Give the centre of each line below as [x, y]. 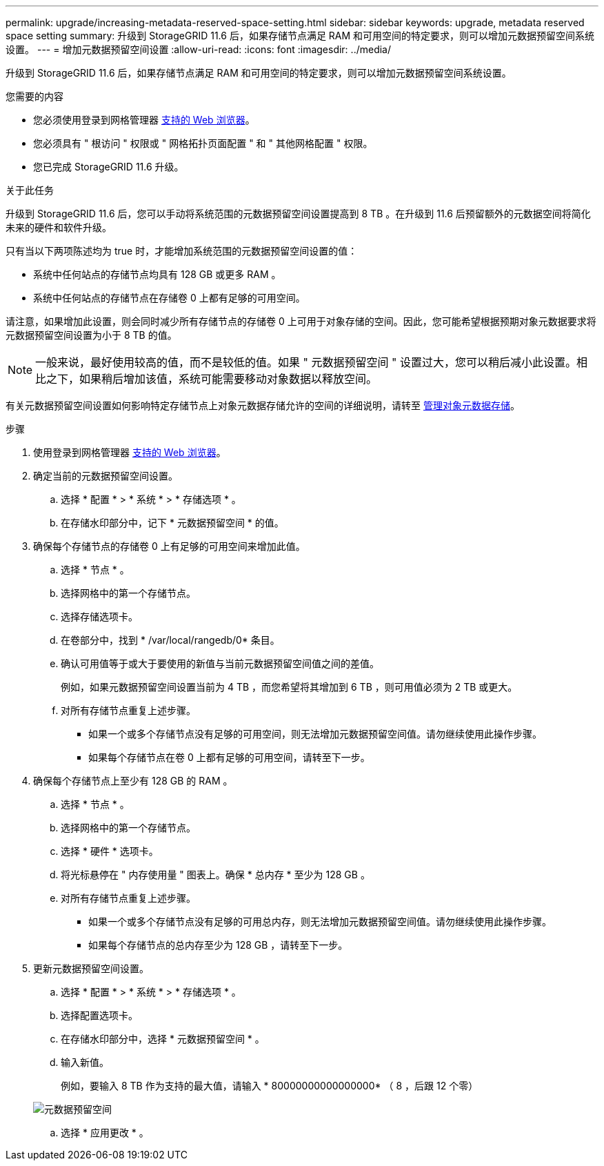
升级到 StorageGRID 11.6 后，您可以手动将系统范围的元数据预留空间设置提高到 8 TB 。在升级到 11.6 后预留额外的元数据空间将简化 [298, 214]
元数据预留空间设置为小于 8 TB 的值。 [91, 335]
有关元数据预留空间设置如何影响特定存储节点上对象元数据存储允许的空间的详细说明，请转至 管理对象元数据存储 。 [263, 405]
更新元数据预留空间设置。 [91, 968]
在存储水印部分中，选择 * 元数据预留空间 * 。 [163, 1039]
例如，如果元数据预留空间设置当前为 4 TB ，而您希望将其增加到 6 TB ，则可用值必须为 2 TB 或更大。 [289, 687]
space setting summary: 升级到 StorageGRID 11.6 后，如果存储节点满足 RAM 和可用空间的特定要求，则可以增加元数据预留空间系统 [300, 36]
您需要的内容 [34, 96]
